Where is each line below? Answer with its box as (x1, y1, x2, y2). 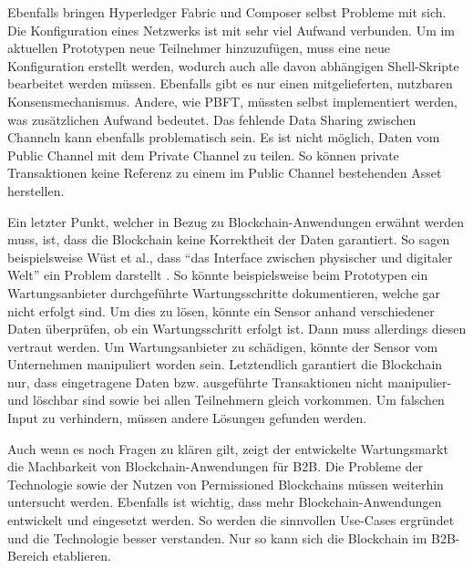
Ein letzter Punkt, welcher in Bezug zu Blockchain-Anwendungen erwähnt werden (7, 212, 465, 231)
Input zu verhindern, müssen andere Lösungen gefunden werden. (7, 408, 367, 428)
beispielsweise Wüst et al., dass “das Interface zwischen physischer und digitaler (7, 247, 453, 266)
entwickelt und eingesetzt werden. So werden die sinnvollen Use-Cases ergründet (7, 511, 455, 530)
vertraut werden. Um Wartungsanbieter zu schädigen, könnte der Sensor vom (7, 336, 438, 356)
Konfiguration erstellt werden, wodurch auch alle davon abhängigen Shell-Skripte (7, 56, 459, 75)
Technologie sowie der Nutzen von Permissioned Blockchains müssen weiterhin (7, 474, 444, 493)
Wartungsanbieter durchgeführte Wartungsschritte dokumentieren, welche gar (7, 283, 441, 302)
